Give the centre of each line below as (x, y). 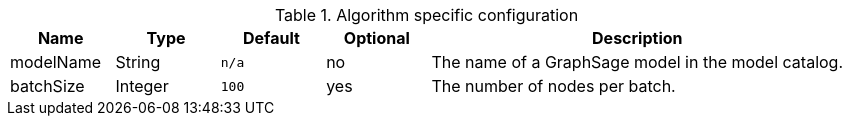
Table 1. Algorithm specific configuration (426, 15)
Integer (142, 86)
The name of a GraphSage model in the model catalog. (637, 62)
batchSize (47, 86)
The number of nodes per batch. (553, 86)
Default (271, 38)
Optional (376, 38)
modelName (55, 62)
